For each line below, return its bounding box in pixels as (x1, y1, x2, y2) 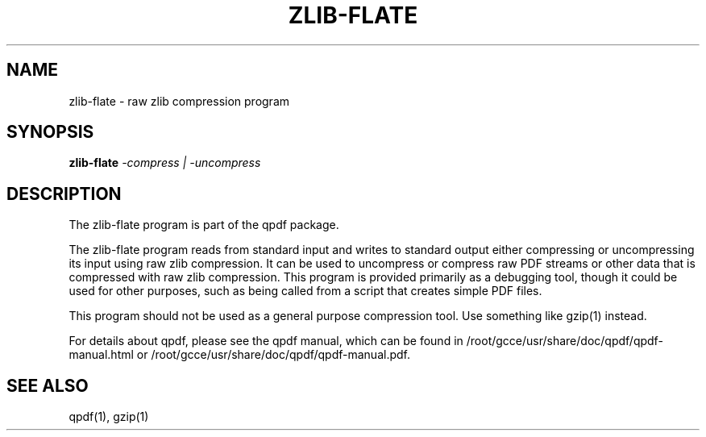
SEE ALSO (6, 375, 89, 396)
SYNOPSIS (6, 122, 94, 143)
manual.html (69, 348, 134, 362)
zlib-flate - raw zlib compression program (69, 94, 290, 108)
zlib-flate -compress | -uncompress (69, 156, 261, 170)
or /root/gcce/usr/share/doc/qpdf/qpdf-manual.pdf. (136, 348, 410, 362)
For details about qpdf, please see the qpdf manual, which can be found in (69, 334, 463, 348)
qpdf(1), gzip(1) (69, 410, 149, 424)
